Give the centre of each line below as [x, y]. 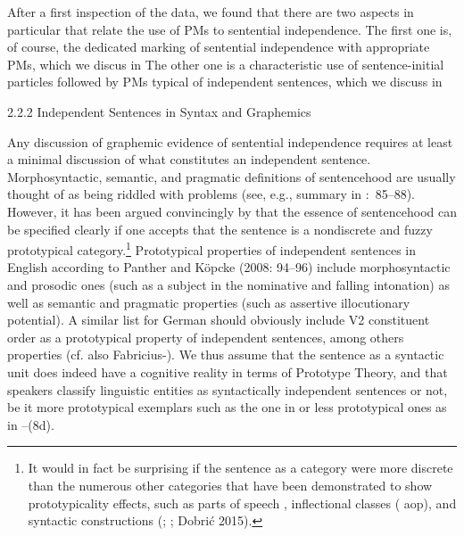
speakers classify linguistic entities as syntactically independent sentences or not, [228, 389]
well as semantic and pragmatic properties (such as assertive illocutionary [209, 302]
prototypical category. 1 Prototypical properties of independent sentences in [212, 248]
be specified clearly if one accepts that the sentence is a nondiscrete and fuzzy [220, 229]
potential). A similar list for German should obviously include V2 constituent [219, 320]
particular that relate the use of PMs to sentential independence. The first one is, [230, 29]
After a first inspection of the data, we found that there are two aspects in [211, 12]
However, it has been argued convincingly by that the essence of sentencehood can [232, 211]
